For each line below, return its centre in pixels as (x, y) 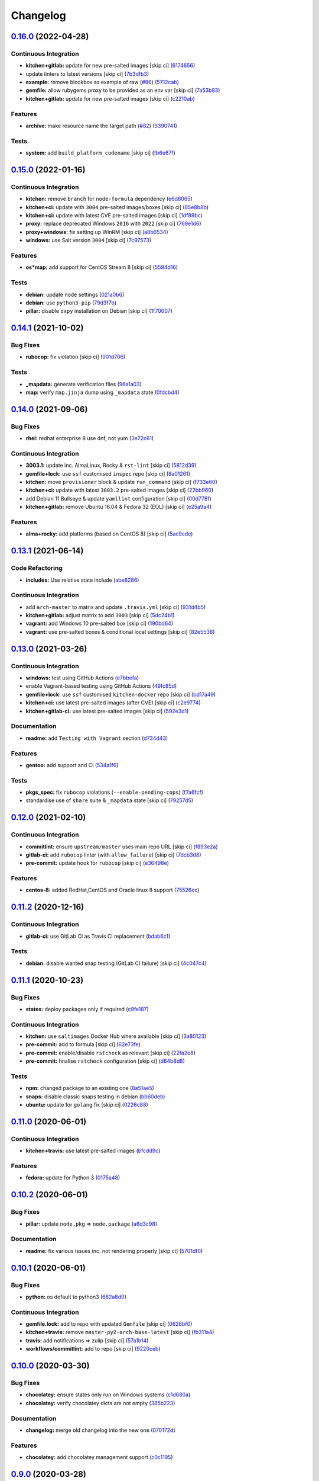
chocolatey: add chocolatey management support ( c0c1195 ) (100, 1457)
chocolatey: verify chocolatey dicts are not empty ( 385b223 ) (100, 1403)
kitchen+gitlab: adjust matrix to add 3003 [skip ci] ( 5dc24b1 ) (100, 616)
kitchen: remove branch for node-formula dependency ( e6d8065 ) (109, 199)
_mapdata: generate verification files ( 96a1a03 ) (84, 384)
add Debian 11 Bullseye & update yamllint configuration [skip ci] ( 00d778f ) (119, 498)
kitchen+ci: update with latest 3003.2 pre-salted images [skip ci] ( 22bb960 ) (120, 490)
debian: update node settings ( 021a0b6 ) (75, 294)
